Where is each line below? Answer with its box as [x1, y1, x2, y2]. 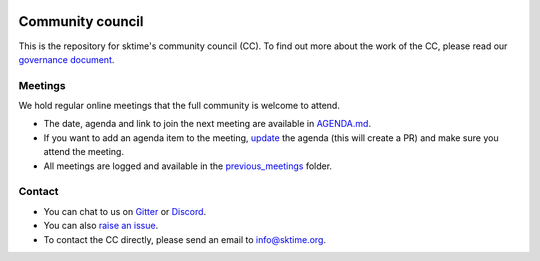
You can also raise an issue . [43, 220, 159, 232]
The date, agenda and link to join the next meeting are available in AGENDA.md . [43, 118, 372, 130]
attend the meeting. [43, 146, 125, 158]
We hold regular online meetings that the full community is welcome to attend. [18, 100, 340, 112]
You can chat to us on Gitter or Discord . [43, 205, 207, 217]
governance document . [18, 53, 115, 65]
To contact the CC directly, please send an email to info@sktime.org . [43, 233, 327, 245]
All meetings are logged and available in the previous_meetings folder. [43, 160, 333, 172]
